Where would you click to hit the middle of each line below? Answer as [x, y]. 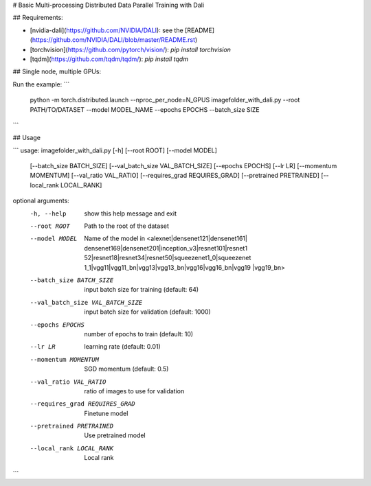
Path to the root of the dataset [127, 226]
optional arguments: [41, 201]
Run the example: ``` [41, 84]
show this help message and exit [130, 213]
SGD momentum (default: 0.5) [126, 369]
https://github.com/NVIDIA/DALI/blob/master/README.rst [114, 40]
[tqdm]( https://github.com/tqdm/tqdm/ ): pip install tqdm [109, 59]
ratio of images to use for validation [134, 391]
